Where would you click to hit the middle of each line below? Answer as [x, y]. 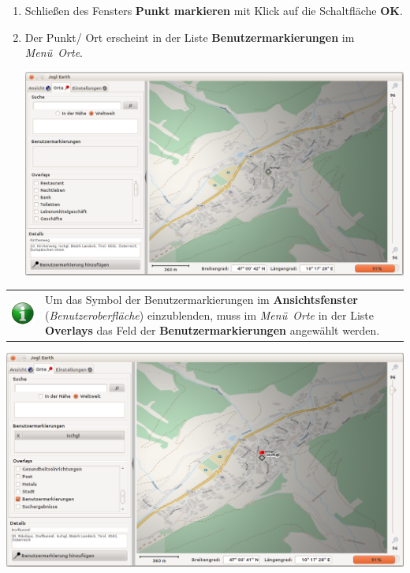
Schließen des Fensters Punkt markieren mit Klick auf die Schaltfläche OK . [214, 10]
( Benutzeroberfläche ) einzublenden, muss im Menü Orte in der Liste [210, 315]
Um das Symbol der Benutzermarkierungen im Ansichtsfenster [201, 300]
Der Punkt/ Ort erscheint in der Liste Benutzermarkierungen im [190, 37]
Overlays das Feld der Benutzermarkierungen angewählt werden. [212, 330]
